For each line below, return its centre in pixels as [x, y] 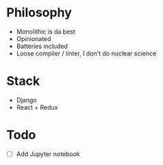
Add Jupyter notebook [48, 154]
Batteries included [42, 46]
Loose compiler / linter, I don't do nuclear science [86, 53]
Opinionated [34, 38]
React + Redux [37, 107]
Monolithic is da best [46, 31]
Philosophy [39, 13]
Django [26, 100]
